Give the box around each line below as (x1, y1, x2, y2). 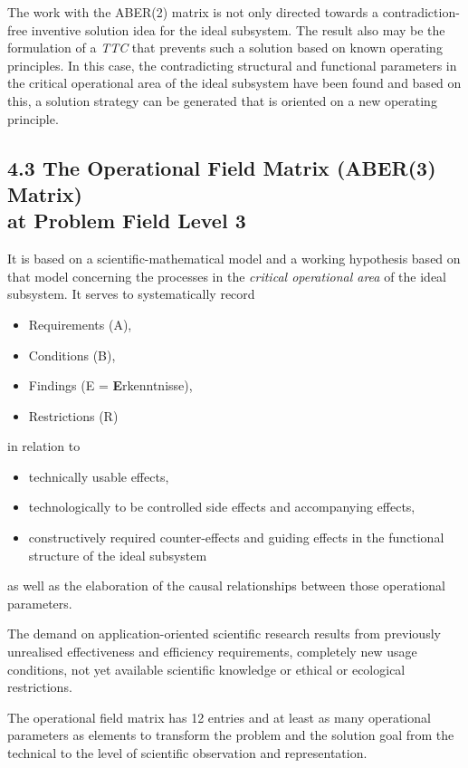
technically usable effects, (28, 466, 169, 485)
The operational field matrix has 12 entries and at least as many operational (7, 707, 431, 726)
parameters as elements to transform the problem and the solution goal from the (7, 725, 454, 744)
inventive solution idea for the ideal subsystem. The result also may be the (31, 20, 445, 39)
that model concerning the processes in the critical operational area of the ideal (7, 266, 446, 285)
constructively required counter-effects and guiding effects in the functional (28, 528, 444, 547)
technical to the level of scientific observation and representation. (7, 744, 368, 763)
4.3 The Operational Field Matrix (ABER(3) (7, 153, 436, 181)
